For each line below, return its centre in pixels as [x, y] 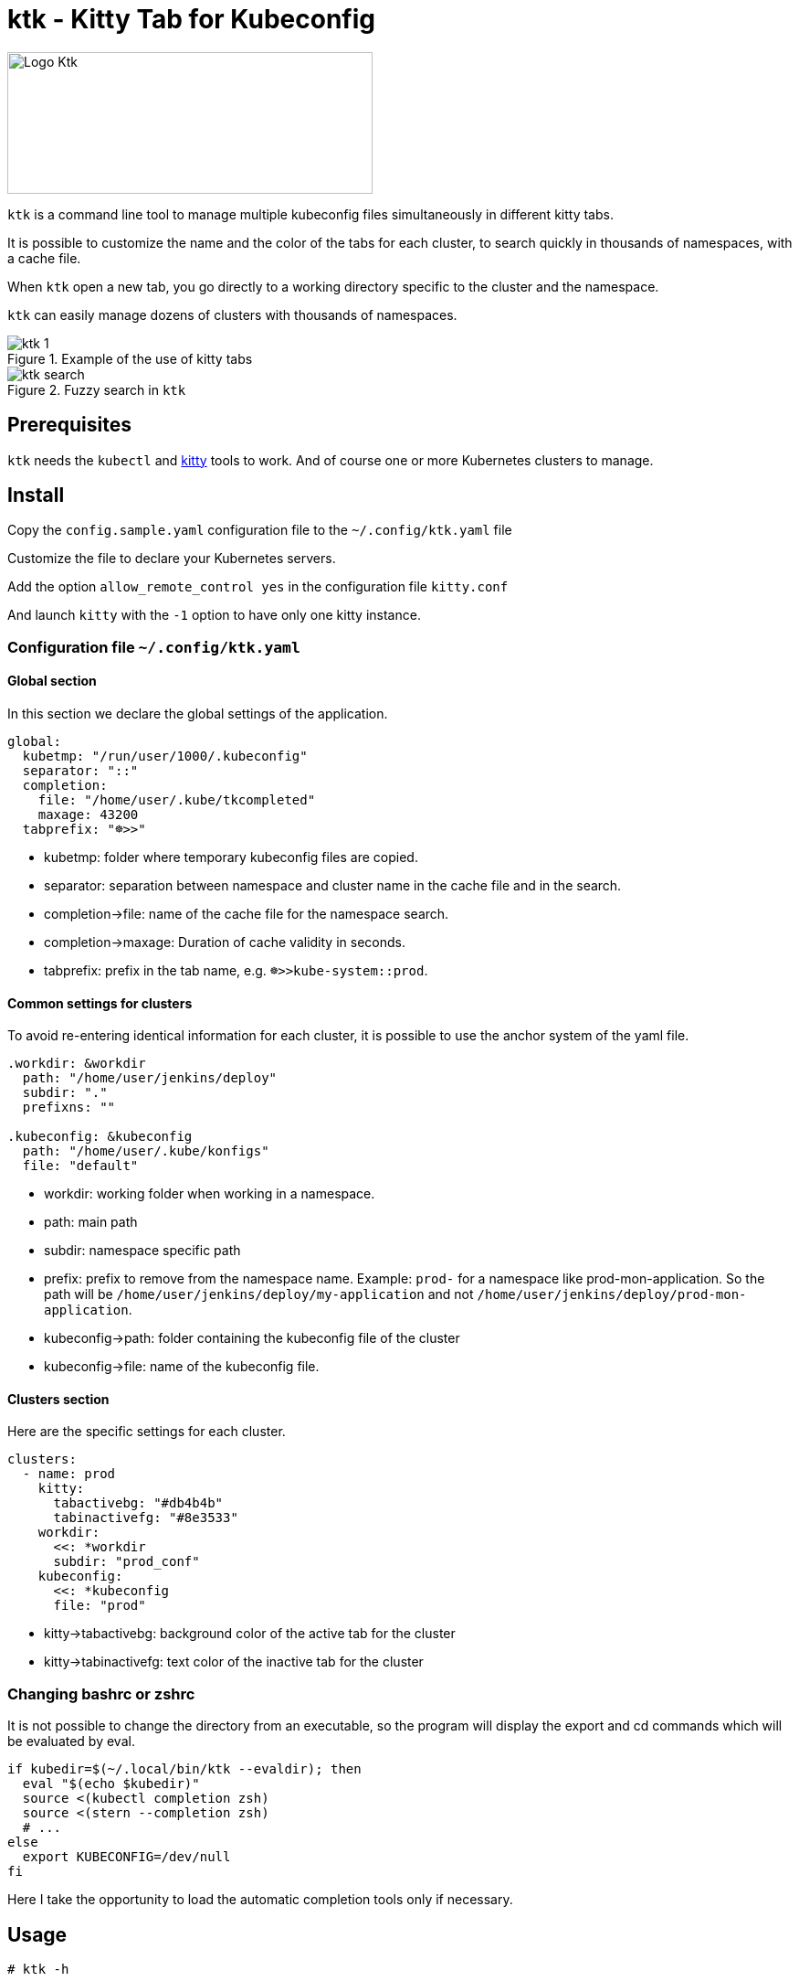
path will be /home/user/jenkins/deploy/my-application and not [259, 1294]
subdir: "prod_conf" [126, 1562]
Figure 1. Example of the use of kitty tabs [130, 358]
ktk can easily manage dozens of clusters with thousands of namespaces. [232, 314]
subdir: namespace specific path [142, 1251]
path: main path [91, 1222]
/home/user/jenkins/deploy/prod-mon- [612, 1295]
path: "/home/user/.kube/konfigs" [146, 1151]
